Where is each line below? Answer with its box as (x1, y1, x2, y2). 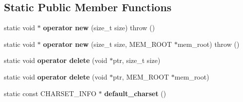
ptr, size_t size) (113, 55, 161, 65)
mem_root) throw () (177, 39, 240, 49)
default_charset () (104, 88, 166, 98)
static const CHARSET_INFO (4, 88, 97, 98)
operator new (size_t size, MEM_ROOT (43, 39, 172, 49)
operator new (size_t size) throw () (43, 22, 155, 33)
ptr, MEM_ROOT (113, 71, 169, 82)
